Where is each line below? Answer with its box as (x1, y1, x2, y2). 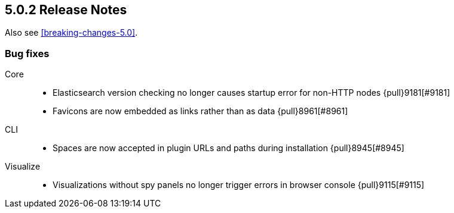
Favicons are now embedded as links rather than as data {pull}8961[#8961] (53, 106, 348, 117)
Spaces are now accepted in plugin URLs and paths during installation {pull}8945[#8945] (53, 143, 404, 154)
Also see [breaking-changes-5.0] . (5, 27, 138, 38)
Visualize (5, 161, 41, 172)
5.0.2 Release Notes (5, 2, 127, 17)
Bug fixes (5, 47, 50, 59)
